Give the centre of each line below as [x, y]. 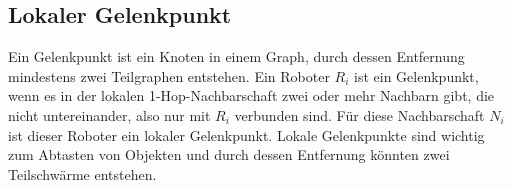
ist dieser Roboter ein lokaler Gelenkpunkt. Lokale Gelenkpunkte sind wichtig [246, 134]
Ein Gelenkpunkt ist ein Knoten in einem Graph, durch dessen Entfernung [236, 56]
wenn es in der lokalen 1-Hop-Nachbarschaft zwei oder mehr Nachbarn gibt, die [251, 95]
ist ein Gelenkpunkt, [416, 75]
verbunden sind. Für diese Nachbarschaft [359, 114]
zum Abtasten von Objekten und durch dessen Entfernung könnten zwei [229, 154]
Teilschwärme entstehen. [82, 173]
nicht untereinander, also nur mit [109, 114]
